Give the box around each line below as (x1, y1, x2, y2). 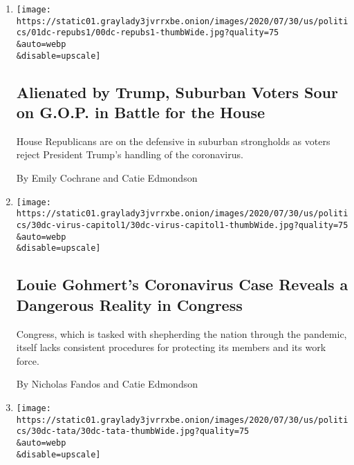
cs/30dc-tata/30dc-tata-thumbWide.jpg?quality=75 (16, 426, 250, 437)
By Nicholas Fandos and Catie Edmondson (16, 377, 198, 391)
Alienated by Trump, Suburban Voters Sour (16, 81, 338, 102)
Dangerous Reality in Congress (16, 294, 243, 315)
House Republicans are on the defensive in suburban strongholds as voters (16, 133, 330, 148)
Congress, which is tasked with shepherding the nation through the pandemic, (16, 326, 347, 341)
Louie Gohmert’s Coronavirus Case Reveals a (16, 274, 348, 295)
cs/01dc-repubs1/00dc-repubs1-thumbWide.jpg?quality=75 (16, 28, 279, 38)
